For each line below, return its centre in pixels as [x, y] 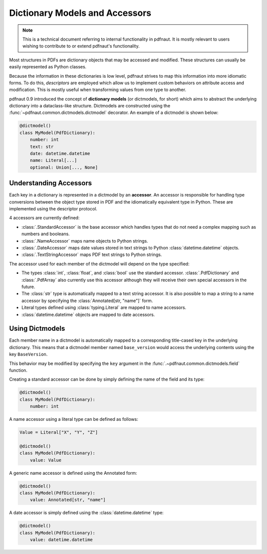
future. [28, 287]
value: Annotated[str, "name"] [68, 500]
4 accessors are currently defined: [44, 218]
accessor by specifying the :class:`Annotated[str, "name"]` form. [87, 301]
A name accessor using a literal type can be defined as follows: [74, 419]
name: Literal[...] [54, 160]
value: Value [46, 460]
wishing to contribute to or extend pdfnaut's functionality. [81, 46]
